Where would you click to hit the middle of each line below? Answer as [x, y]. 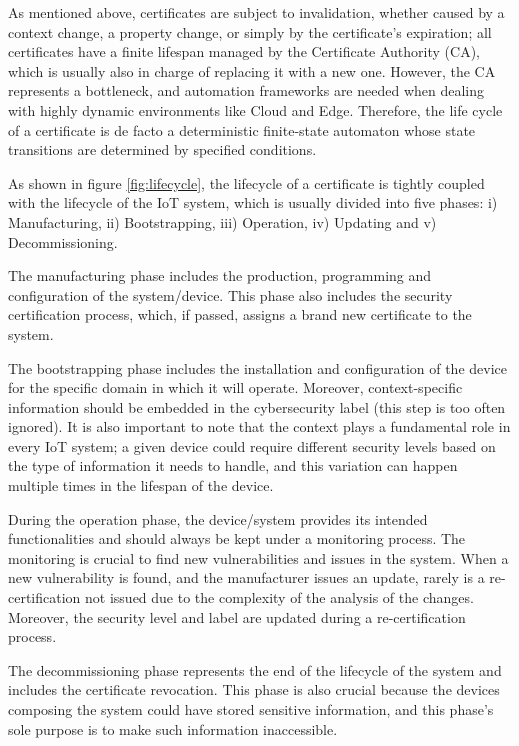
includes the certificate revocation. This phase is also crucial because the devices [254, 689]
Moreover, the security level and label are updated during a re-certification [237, 616]
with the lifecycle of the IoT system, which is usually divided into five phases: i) [253, 202]
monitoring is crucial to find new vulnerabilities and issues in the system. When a [258, 557]
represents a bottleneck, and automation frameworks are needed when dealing [246, 90]
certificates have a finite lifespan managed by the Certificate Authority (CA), [244, 51]
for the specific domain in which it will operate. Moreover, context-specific [235, 387]
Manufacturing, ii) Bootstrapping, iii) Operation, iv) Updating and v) [222, 221]
